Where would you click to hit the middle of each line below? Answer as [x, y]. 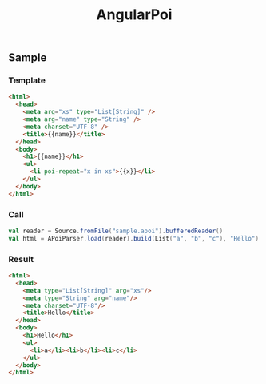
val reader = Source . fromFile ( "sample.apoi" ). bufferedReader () [116, 231]
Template [27, 80]
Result [21, 259]
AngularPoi [134, 15]
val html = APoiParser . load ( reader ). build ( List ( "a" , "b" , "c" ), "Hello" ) [134, 238]
